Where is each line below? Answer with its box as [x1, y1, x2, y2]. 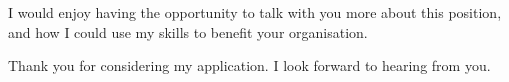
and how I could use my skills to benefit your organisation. [8, 21, 368, 42]
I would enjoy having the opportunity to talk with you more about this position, [8, 2, 502, 22]
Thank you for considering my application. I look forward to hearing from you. [8, 55, 491, 76]
